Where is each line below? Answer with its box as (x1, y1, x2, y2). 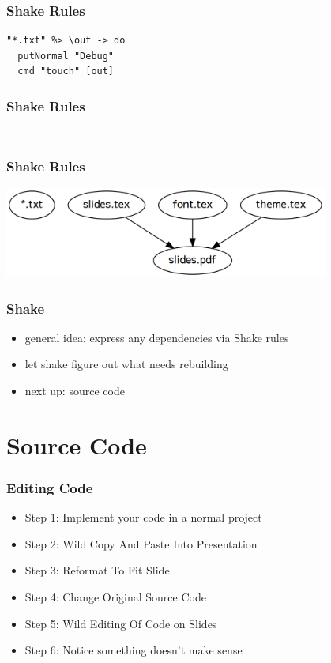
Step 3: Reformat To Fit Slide (24, 562, 170, 578)
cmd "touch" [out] (17, 66, 115, 77)
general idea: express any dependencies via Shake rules (24, 329, 289, 345)
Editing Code (6, 477, 93, 497)
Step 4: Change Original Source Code (24, 589, 206, 605)
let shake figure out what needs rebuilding (24, 356, 228, 372)
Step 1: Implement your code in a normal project (24, 509, 262, 526)
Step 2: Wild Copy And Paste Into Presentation (24, 535, 258, 552)
